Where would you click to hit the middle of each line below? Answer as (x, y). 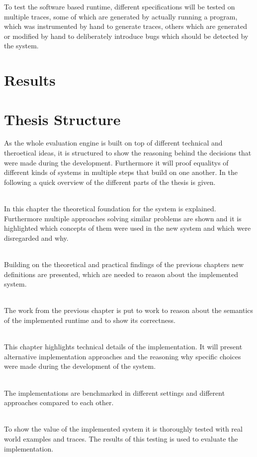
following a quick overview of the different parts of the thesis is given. (110, 182)
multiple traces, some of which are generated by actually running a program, (121, 16)
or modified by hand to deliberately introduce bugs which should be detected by (126, 36)
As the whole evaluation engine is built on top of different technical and (113, 143)
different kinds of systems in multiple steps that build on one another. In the (121, 172)
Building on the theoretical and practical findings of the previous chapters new (124, 264)
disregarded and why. (36, 237)
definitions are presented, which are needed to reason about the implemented (121, 274)
